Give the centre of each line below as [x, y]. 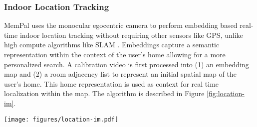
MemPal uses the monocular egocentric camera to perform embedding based [121, 25]
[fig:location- [226, 93]
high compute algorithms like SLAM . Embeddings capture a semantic [112, 45]
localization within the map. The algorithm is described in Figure [104, 93]
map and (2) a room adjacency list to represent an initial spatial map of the [120, 74]
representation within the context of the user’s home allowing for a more [115, 54]
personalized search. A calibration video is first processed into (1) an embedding [127, 64]
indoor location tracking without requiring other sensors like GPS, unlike [131, 35]
